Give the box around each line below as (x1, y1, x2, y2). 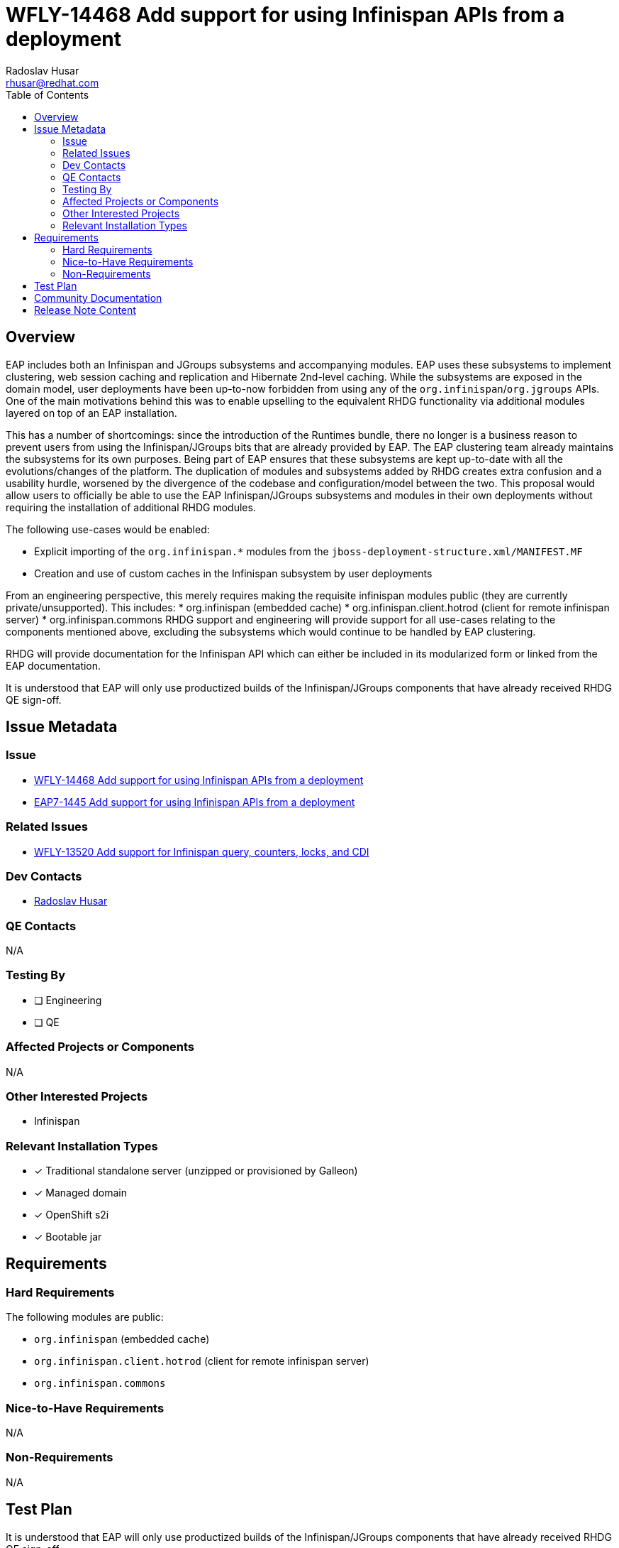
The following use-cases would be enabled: (6, 523, 210, 535)
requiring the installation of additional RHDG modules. (6, 501, 256, 513)
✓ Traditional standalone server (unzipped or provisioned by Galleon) (34, 1165, 358, 1177)
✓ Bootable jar (34, 1231, 102, 1243)
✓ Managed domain (34, 1187, 127, 1199)
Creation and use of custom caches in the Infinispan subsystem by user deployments (34, 567, 433, 579)
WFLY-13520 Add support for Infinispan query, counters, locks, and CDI (34, 845, 369, 858)
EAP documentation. (6, 659, 101, 672)
